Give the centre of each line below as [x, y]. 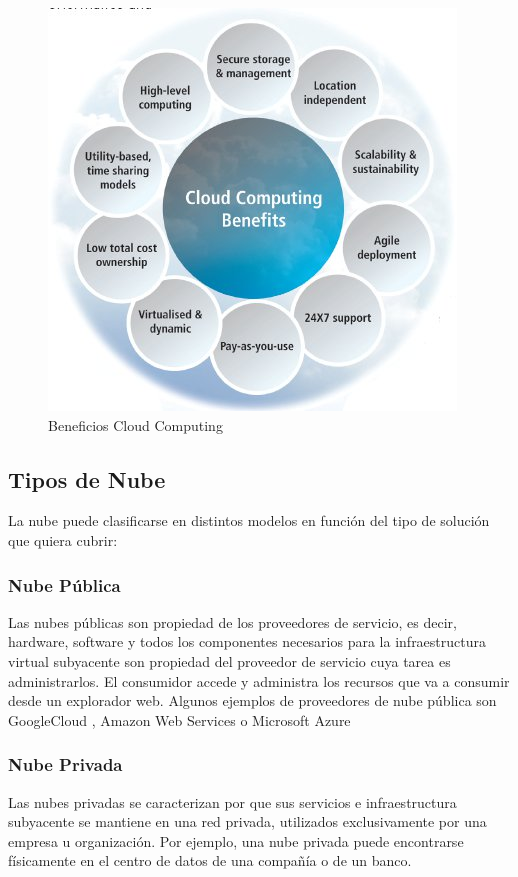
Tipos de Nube [87, 478]
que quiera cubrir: [63, 539]
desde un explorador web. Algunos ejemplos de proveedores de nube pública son [252, 700]
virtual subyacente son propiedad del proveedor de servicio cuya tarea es [229, 660]
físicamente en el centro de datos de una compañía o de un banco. [210, 860]
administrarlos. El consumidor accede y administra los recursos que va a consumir [259, 680]
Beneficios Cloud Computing [135, 424]
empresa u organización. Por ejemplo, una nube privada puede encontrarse [236, 840]
